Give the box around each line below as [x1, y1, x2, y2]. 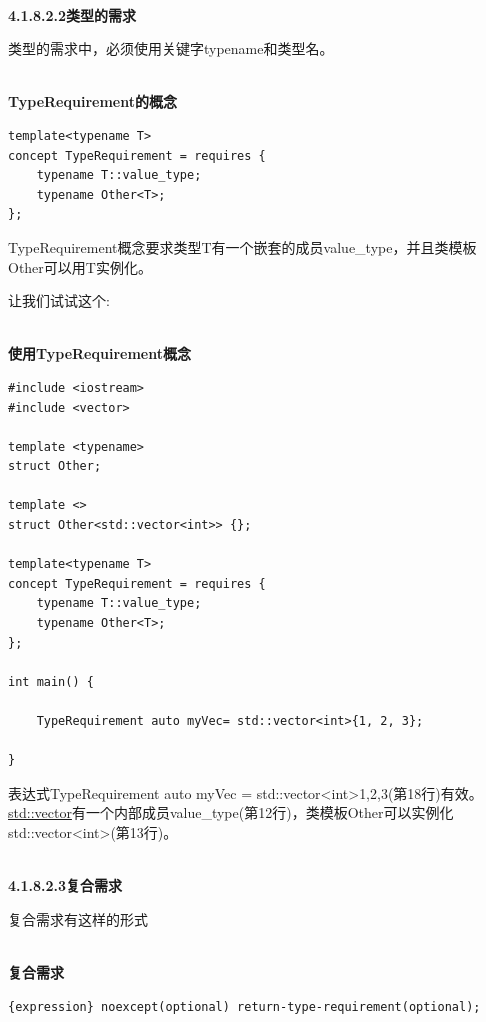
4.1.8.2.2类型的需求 [8, 4, 137, 25]
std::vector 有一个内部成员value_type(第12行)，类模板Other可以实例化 [8, 802, 454, 823]
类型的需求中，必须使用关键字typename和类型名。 [8, 38, 334, 59]
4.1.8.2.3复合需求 [8, 875, 123, 896]
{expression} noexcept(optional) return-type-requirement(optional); [8, 999, 481, 1014]
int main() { [8, 674, 94, 689]
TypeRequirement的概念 [8, 91, 177, 112]
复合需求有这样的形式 [8, 908, 148, 929]
